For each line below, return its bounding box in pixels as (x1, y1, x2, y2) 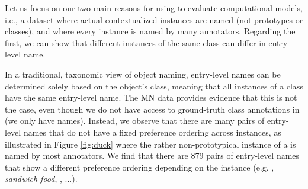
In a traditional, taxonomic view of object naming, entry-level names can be (5, 68, 281, 80)
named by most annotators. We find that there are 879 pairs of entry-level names (5, 149, 300, 162)
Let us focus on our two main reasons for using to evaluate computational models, (5, 2, 303, 14)
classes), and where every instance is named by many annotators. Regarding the (5, 25, 296, 37)
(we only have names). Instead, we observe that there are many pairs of (5, 114, 265, 127)
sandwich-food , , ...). (5, 172, 78, 185)
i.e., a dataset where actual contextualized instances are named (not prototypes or (5, 13, 303, 25)
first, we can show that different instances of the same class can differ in (5, 36, 266, 49)
